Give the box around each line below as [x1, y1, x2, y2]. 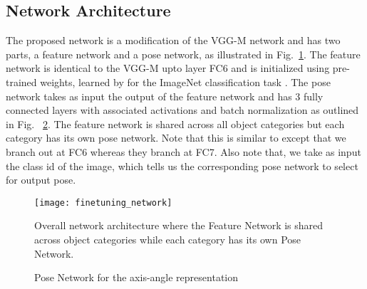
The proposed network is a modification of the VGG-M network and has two [6, 33, 341, 48]
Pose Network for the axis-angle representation [34, 270, 239, 285]
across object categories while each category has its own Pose [34, 231, 301, 246]
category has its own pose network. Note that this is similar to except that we [6, 130, 346, 145]
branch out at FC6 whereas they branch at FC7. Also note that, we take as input [6, 144, 361, 159]
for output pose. [6, 172, 76, 187]
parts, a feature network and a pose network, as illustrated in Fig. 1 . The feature [6, 46, 361, 61]
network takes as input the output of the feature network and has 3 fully [6, 88, 324, 103]
